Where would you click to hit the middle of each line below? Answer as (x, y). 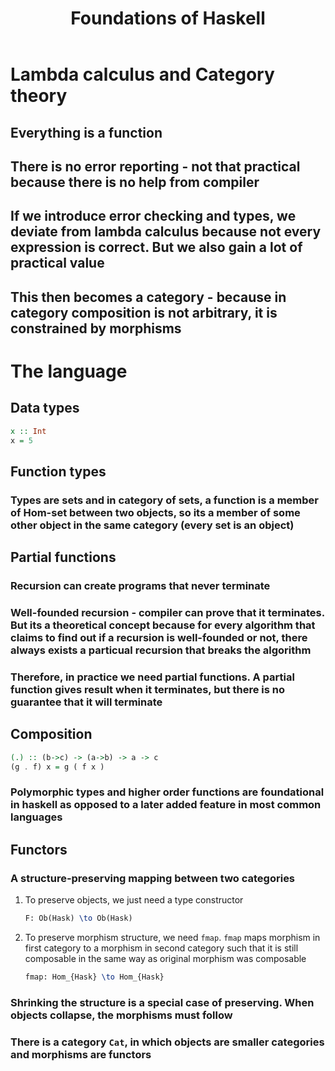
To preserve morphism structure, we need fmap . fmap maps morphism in (172, 938)
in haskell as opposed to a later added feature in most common (166, 805)
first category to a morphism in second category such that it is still (161, 948)
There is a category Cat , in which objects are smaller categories (167, 1042)
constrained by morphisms (96, 328)
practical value (57, 263)
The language (69, 371)
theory (39, 96)
